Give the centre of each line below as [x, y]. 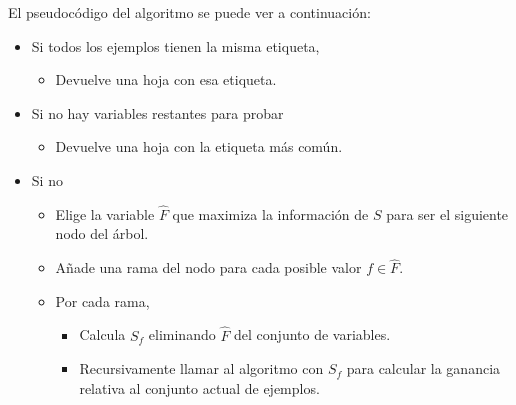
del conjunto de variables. [312, 334]
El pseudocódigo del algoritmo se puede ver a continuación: [189, 12]
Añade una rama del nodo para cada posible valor [208, 267]
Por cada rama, [102, 300]
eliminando [182, 334]
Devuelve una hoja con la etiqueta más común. [199, 146]
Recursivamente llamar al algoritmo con [201, 368]
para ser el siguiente [447, 213]
